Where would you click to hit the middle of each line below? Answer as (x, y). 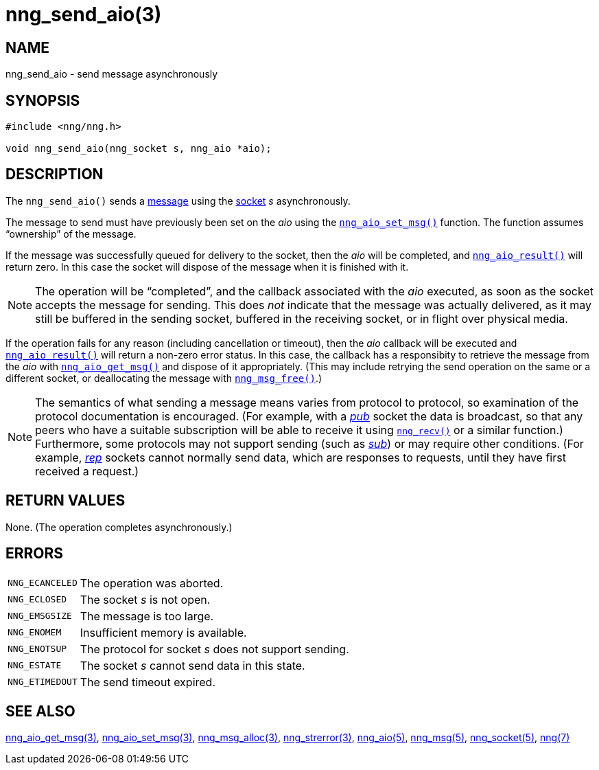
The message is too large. (147, 616)
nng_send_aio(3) (84, 14)
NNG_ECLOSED (37, 600)
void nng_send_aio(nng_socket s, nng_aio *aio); (139, 149)
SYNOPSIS (43, 100)
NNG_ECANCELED (43, 583)
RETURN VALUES (66, 501)
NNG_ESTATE (35, 666)
